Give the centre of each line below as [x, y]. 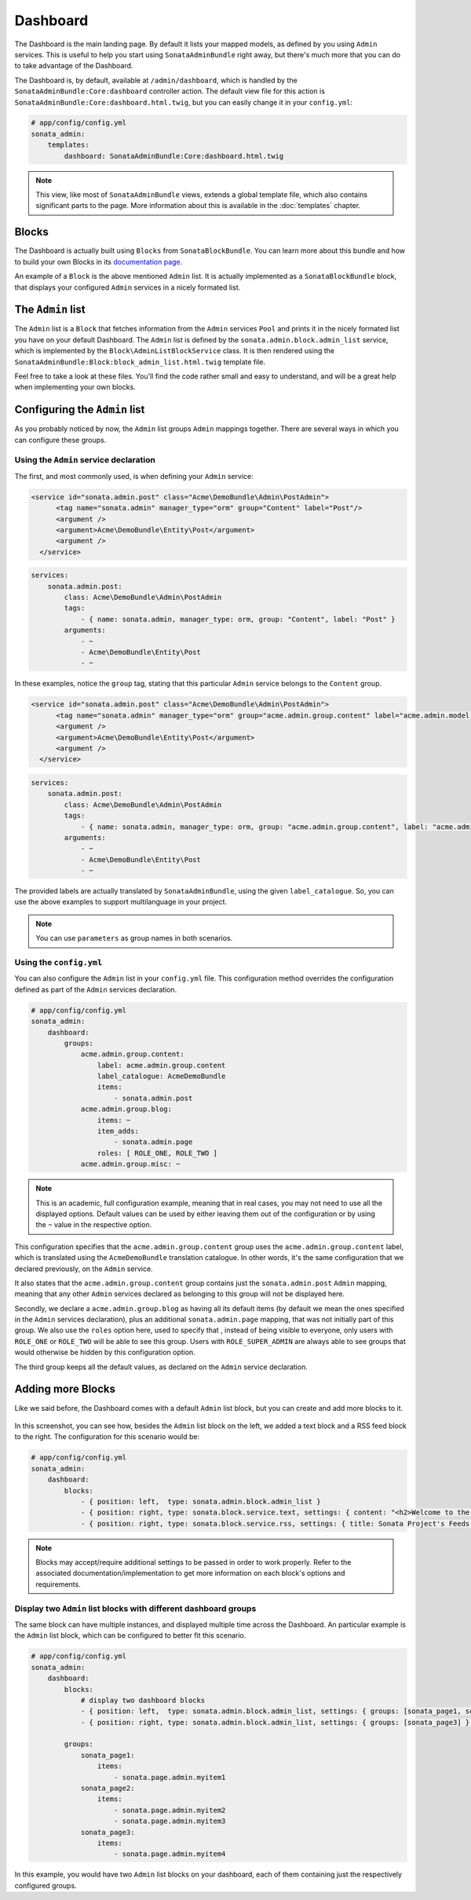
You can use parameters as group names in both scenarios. [134, 938]
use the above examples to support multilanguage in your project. [121, 902]
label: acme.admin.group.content [161, 1065]
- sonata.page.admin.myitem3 [170, 1821]
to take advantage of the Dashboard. [74, 66]
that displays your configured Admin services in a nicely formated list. [128, 287]
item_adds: [118, 1131]
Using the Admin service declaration [85, 460]
